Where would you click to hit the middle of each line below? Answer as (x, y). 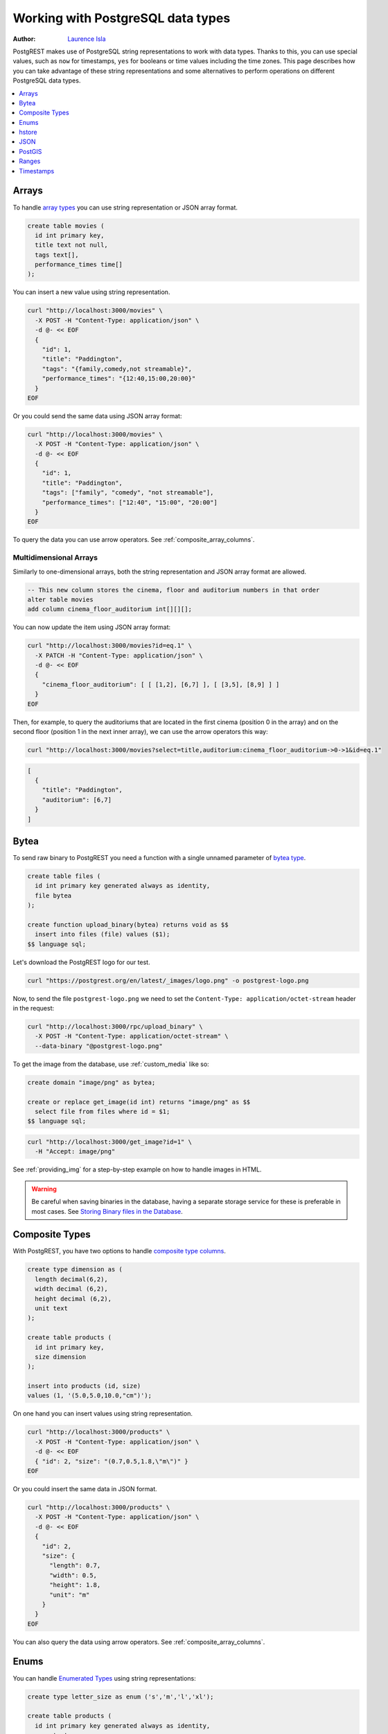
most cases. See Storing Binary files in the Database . (107, 1211)
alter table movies (60, 599)
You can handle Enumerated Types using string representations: (105, 1678)
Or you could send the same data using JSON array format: (97, 415)
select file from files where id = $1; (103, 1111)
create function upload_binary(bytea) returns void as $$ (128, 925)
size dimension (61, 1357)
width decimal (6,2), (72, 1289)
